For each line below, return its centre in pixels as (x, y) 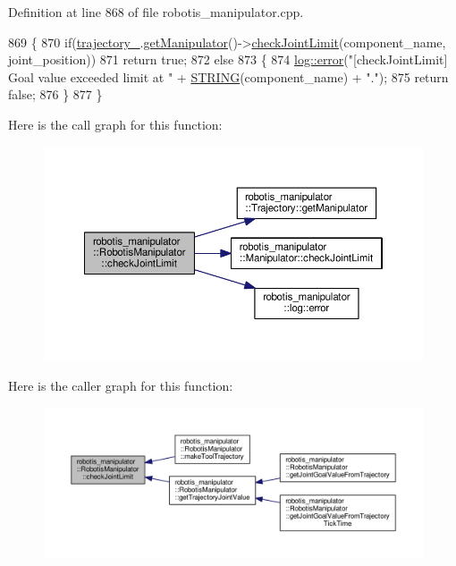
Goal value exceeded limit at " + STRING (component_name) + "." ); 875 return (228, 76)
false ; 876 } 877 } (55, 94)
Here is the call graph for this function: (115, 124)
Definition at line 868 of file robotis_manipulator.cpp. (156, 12)
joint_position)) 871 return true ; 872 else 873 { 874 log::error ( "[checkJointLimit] (228, 59)
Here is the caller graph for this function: (121, 385)
